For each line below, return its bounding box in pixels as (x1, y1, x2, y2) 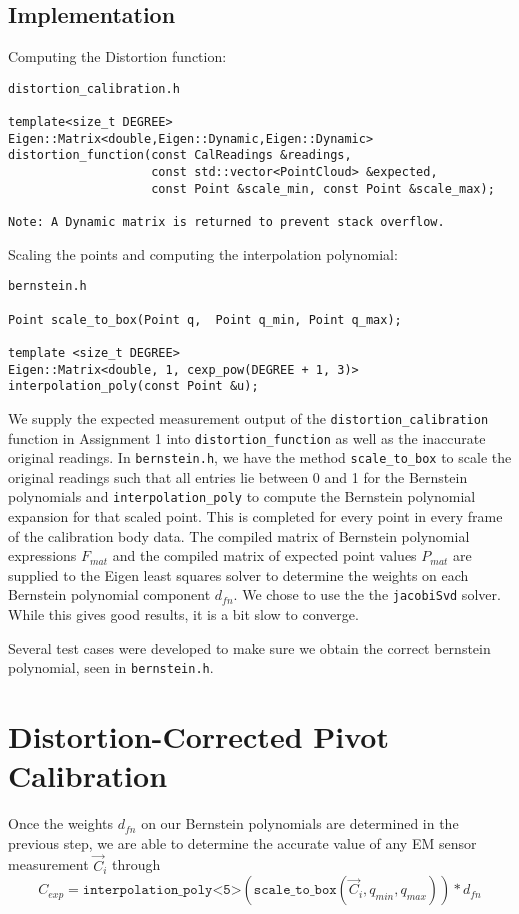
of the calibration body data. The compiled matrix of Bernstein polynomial (8, 525, 470, 546)
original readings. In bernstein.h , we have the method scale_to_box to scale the (8, 447, 512, 468)
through (112, 854, 161, 875)
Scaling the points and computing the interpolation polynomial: (8, 243, 398, 264)
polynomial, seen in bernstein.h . (8, 657, 214, 678)
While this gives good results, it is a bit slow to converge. (8, 604, 359, 625)
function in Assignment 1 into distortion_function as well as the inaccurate (8, 427, 486, 448)
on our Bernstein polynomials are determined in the (141, 813, 459, 834)
